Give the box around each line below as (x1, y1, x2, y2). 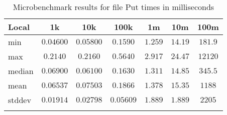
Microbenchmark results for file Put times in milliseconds (13, 1, 214, 12)
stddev (8, 94, 31, 105)
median (8, 65, 34, 76)
